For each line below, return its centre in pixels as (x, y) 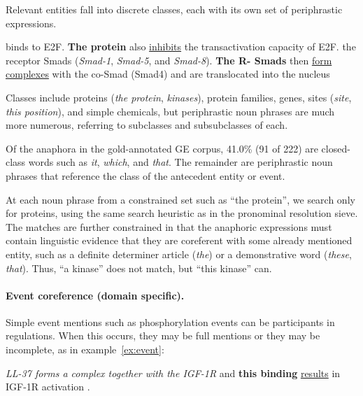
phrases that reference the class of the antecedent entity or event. (145, 175)
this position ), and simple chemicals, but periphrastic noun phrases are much (170, 111)
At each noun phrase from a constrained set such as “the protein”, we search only (180, 199)
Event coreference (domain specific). (95, 295)
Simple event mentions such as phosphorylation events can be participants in (170, 321)
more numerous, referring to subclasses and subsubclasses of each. (147, 125)
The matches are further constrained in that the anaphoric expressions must (169, 226)
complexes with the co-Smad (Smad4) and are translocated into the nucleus (168, 74)
